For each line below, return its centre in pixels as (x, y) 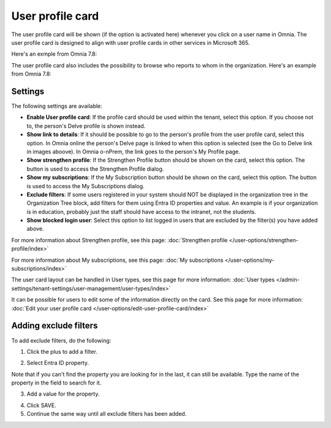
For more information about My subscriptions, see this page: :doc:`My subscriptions (117, 260)
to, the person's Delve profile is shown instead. (86, 126)
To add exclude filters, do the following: (61, 340)
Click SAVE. (41, 405)
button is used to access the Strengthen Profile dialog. (95, 169)
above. (35, 229)
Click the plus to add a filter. (62, 351)
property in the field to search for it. (56, 383)
